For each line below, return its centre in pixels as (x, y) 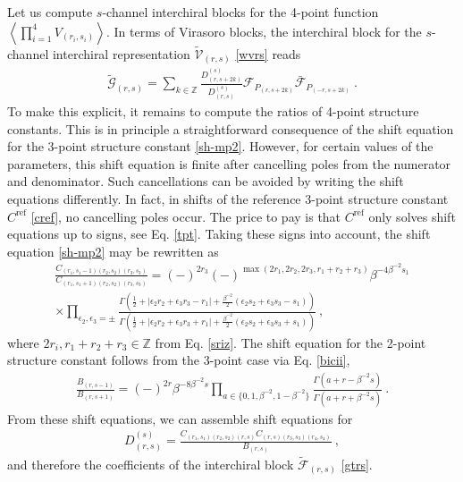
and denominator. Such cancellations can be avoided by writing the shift (206, 181)
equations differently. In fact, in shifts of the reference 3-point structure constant (228, 199)
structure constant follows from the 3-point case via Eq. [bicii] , (179, 360)
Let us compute (50, 12)
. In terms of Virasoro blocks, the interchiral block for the (264, 31)
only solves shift (412, 216)
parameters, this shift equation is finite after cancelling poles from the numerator (229, 163)
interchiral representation (121, 53)
